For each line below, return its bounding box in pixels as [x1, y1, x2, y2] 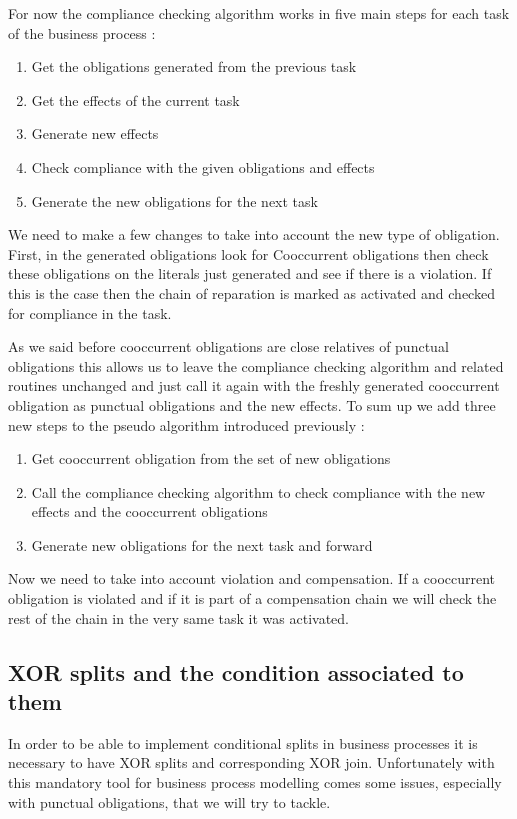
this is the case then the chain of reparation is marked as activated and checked [8, 282, 495, 303]
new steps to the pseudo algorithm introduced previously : [8, 414, 365, 435]
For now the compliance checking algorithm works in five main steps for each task [8, 3, 510, 23]
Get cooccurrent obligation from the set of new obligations [31, 448, 391, 469]
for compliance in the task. [8, 302, 172, 323]
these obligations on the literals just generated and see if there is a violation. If [8, 263, 492, 284]
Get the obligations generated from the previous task [31, 56, 357, 77]
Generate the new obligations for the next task [31, 190, 318, 211]
